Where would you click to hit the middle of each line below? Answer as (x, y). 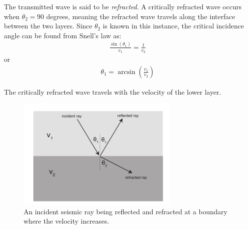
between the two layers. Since (48, 26)
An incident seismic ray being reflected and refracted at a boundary (125, 211)
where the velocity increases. (67, 221)
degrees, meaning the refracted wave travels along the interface (141, 16)
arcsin (126, 72)
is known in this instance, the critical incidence (173, 26)
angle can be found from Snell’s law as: (63, 35)
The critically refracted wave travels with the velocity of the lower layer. (113, 91)
